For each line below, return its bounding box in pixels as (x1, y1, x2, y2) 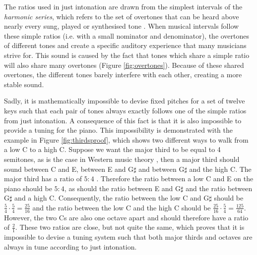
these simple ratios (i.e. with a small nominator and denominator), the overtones (4, 30, 250, 41)
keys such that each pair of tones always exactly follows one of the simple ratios (4, 105, 247, 115)
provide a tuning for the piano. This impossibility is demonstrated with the (4, 125, 233, 135)
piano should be (4, 183, 52, 193)
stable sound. (4, 79, 44, 89)
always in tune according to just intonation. (4, 241, 137, 252)
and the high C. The (189, 163, 252, 174)
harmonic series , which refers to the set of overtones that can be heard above (4, 11, 239, 21)
